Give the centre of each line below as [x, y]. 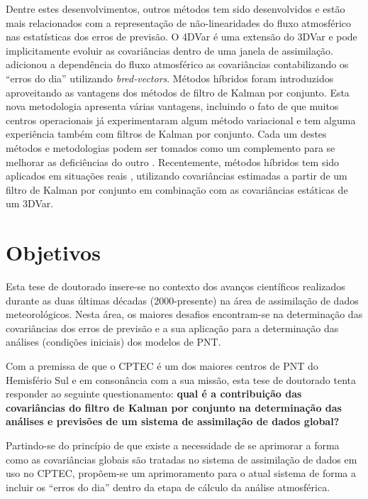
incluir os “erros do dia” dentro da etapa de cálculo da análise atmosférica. [168, 487]
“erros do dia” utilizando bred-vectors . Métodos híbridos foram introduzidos [170, 78]
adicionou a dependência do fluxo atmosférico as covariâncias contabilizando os [177, 64]
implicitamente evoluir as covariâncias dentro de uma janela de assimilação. [169, 50]
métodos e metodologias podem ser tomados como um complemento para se [171, 147]
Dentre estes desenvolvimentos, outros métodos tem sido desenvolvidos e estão [175, 9]
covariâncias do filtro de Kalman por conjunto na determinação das [174, 407]
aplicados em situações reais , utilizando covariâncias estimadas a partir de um [177, 176]
